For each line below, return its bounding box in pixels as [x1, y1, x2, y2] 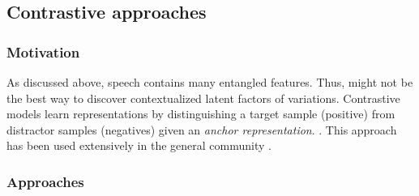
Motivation [6, 41, 80, 62]
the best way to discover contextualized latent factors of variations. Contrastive [6, 89, 400, 106]
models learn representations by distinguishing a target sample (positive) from [6, 105, 395, 122]
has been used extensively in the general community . [6, 137, 271, 154]
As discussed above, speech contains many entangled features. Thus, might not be [6, 74, 413, 90]
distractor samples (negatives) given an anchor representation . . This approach [6, 121, 397, 138]
